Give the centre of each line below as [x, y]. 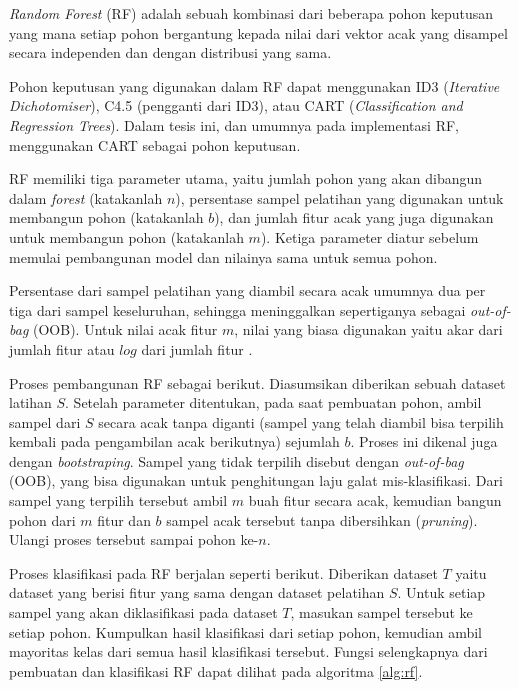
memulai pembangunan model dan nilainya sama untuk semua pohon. [223, 256]
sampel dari [45, 421]
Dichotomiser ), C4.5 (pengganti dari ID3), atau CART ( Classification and [236, 105]
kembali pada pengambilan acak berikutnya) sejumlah [174, 441]
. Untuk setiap [441, 592]
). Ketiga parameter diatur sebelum [369, 236]
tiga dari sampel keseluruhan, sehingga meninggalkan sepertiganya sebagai [237, 309]
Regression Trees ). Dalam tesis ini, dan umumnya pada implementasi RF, [234, 124]
